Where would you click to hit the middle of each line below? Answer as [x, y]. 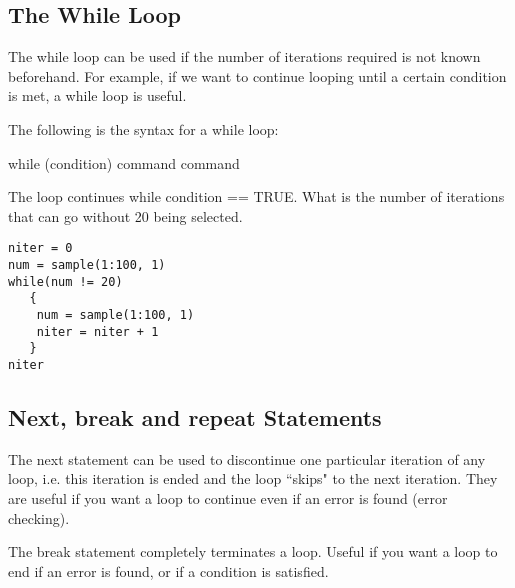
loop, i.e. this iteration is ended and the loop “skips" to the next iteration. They [253, 478]
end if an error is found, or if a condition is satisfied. [168, 570]
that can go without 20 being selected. [125, 215]
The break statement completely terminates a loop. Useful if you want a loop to [253, 551]
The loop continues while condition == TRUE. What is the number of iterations [256, 196]
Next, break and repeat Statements [195, 417]
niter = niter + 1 [97, 331]
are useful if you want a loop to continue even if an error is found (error [228, 498]
